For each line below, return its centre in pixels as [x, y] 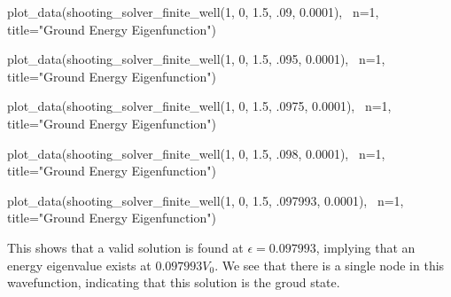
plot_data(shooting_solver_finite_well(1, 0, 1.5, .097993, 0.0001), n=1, [206, 200]
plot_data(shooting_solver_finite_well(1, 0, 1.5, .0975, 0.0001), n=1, [199, 106]
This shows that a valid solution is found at [125, 247]
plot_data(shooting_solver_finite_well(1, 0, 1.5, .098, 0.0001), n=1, [196, 153]
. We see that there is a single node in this [330, 265]
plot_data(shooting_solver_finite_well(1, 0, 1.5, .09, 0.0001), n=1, [193, 12]
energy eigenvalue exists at [79, 265]
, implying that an [365, 247]
